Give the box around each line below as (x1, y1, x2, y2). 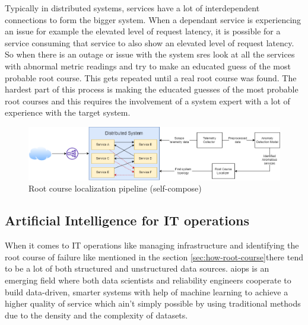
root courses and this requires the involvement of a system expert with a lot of (5, 94, 290, 107)
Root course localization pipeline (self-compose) (28, 182, 202, 195)
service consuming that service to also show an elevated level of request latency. (5, 36, 294, 49)
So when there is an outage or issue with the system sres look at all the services (5, 48, 295, 60)
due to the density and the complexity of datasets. (5, 308, 188, 321)
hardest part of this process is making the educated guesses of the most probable (5, 83, 299, 95)
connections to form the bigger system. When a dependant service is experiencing (5, 13, 301, 26)
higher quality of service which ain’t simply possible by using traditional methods (5, 297, 301, 310)
